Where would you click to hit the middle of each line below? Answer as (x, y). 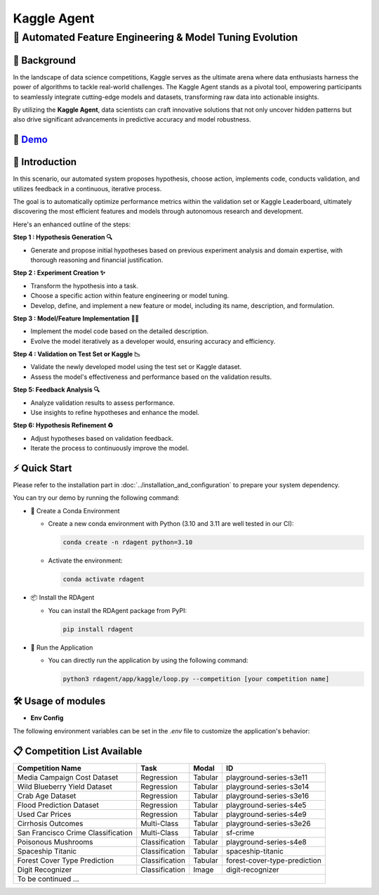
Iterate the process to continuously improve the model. (110, 448)
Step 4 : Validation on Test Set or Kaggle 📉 (77, 354)
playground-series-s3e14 (267, 786)
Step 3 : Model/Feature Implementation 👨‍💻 (76, 318)
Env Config (47, 718)
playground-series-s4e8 (266, 842)
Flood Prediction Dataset (58, 805)
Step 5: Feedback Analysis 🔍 (56, 389)
